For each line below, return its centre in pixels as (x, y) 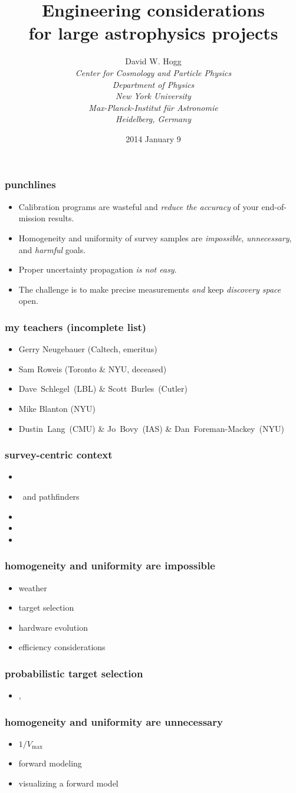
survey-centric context (59, 455)
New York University (153, 96)
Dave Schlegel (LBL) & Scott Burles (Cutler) (103, 389)
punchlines (30, 184)
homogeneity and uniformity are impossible (110, 566)
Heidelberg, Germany (153, 119)
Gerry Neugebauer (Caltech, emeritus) (88, 349)
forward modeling (50, 763)
